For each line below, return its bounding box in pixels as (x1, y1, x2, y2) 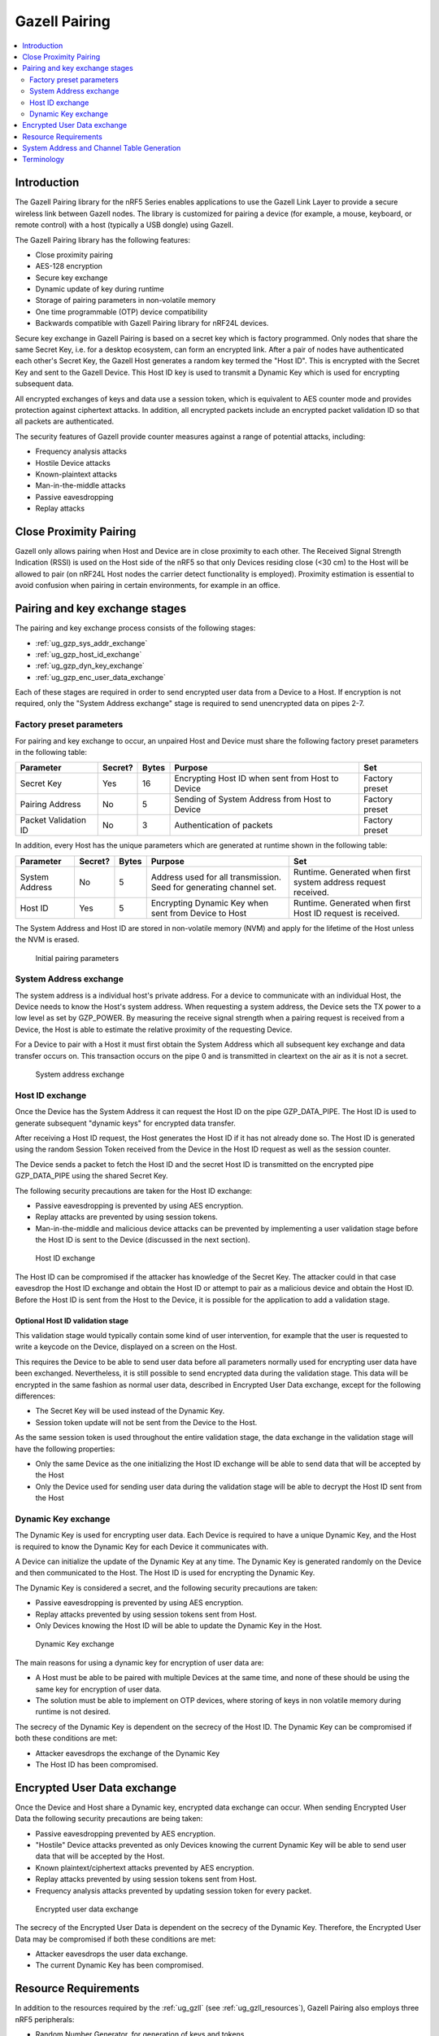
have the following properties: (15, 1444, 115, 1454)
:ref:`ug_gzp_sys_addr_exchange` (35, 638, 148, 647)
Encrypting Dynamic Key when (150, 897, 269, 908)
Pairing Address (20, 799, 81, 810)
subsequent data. (15, 379, 74, 388)
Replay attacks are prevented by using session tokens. (35, 1212, 219, 1222)
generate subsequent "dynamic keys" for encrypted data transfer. (15, 1118, 236, 1128)
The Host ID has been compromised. (35, 1759, 159, 1769)
